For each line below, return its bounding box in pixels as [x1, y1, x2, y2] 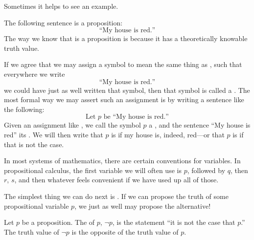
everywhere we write [4, 68, 65, 79]
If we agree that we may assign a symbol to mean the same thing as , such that [4, 59, 242, 69]
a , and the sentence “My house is [149, 120, 251, 130]
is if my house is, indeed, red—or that [111, 129, 225, 139]
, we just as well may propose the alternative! [74, 200, 211, 211]
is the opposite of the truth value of [71, 226, 179, 237]
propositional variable [4, 200, 69, 211]
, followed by [187, 165, 226, 175]
